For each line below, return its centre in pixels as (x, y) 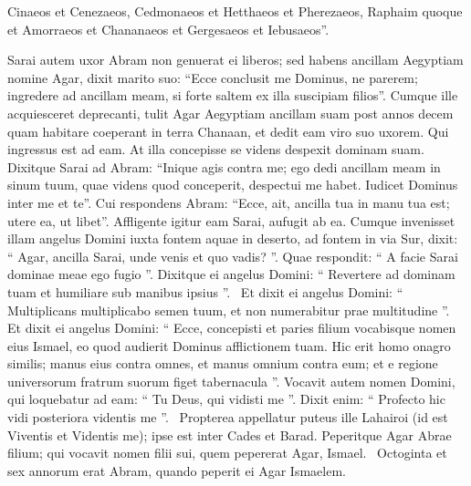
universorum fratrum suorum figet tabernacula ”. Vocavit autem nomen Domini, (231, 381)
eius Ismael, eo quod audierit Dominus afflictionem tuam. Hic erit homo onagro (229, 345)
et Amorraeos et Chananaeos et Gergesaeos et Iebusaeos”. (168, 29)
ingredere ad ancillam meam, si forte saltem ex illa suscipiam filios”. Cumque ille (233, 95)
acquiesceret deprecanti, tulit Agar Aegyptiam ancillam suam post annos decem (230, 113)
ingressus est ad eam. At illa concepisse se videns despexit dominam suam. (216, 149)
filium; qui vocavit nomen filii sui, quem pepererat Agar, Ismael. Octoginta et (227, 453)
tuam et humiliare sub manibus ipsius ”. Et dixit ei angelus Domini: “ (205, 291)
